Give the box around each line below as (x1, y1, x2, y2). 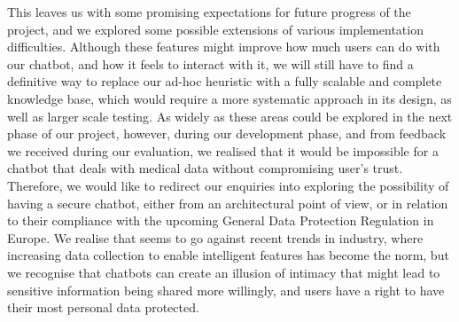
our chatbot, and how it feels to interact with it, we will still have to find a (7, 54, 414, 73)
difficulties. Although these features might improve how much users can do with (7, 37, 440, 56)
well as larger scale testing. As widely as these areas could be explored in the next (7, 106, 453, 125)
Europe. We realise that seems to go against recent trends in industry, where (7, 228, 424, 247)
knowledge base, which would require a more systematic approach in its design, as (7, 89, 452, 107)
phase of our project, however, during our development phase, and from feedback (7, 124, 447, 143)
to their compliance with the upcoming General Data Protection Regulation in (7, 211, 434, 230)
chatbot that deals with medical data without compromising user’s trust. (7, 159, 403, 177)
